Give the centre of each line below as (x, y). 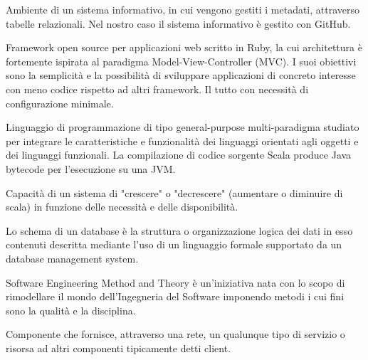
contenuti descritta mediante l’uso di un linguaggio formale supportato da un (174, 244)
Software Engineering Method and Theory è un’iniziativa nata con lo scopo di (175, 282)
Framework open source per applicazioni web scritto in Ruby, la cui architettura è (184, 47)
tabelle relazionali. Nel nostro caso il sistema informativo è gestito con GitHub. (178, 23)
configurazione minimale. (60, 103)
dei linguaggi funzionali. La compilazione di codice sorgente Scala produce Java (179, 155)
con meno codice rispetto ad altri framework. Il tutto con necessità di (157, 89)
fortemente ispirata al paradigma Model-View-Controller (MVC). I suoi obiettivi (181, 61)
